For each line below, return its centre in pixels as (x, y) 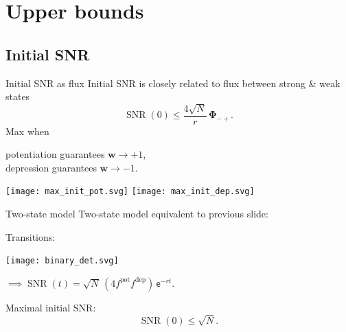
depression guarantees (51, 167)
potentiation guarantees (55, 154)
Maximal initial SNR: (51, 307)
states (18, 96)
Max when (27, 131)
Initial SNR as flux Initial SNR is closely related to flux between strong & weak (173, 83)
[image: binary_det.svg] (62, 261)
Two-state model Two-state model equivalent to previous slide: (137, 214)
